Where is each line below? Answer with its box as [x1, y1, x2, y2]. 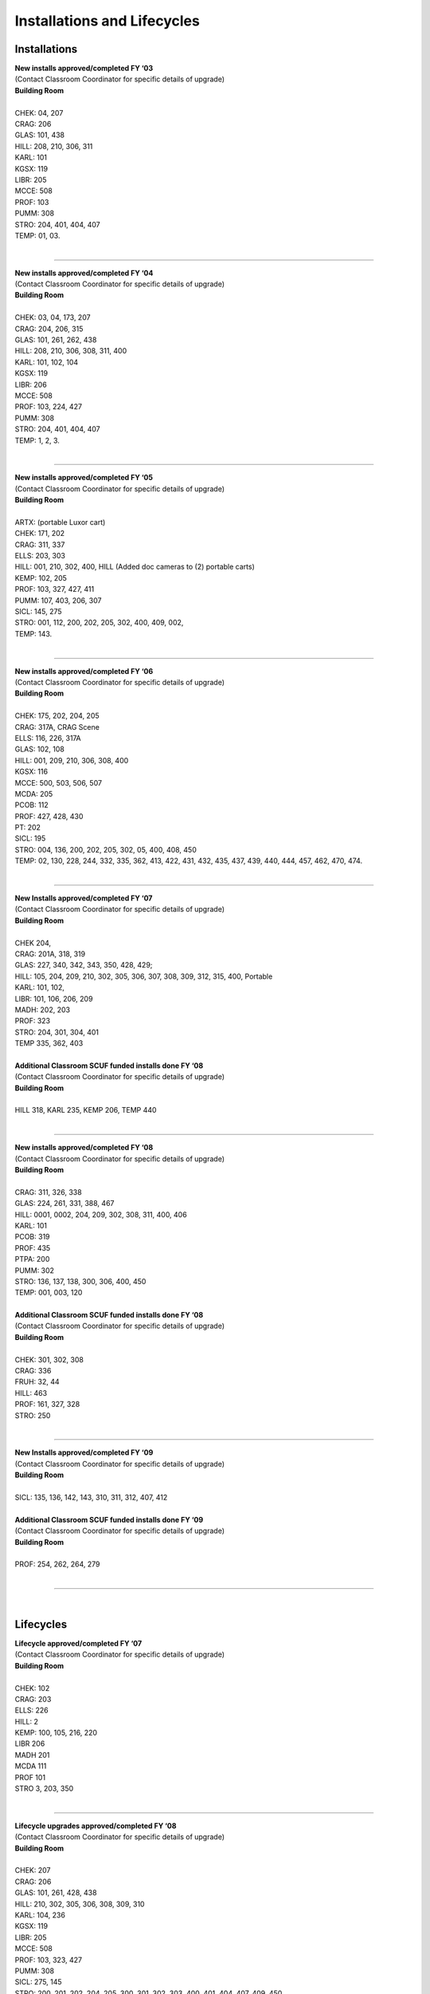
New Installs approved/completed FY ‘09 [14, 1448, 154, 1457]
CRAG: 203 [14, 1694, 52, 1704]
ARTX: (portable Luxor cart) [14, 517, 106, 526]
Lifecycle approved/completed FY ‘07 [14, 1638, 143, 1648]
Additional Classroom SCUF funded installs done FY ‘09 [14, 1515, 204, 1524]
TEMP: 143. [14, 629, 53, 638]
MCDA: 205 [14, 789, 53, 798]
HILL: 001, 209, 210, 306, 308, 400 [14, 755, 129, 765]
